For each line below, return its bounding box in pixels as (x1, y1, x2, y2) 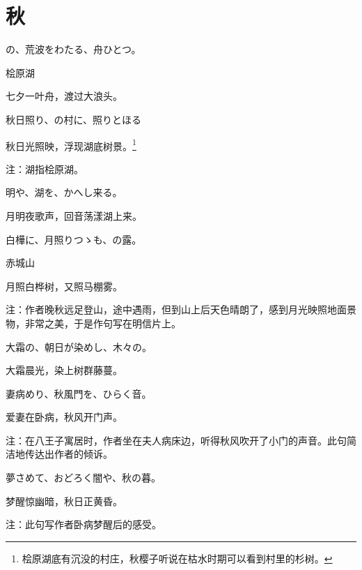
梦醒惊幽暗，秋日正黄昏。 (6, 493, 123, 508)
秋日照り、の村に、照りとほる (6, 112, 142, 126)
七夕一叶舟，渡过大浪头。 (6, 89, 123, 103)
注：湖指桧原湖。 (6, 161, 84, 176)
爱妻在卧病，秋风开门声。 (6, 410, 123, 424)
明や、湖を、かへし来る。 (6, 185, 123, 200)
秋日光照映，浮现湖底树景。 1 (6, 136, 136, 153)
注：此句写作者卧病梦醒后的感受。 (6, 517, 162, 532)
